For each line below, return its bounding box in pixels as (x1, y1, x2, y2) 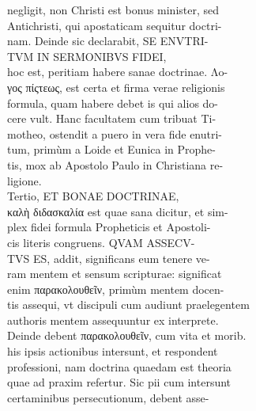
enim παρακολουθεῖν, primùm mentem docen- (7, 280, 224, 297)
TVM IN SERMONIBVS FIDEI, (7, 48, 167, 64)
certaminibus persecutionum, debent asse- (7, 389, 209, 405)
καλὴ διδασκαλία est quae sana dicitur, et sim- (7, 203, 228, 219)
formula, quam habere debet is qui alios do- (7, 94, 219, 111)
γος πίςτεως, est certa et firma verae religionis (7, 78, 225, 95)
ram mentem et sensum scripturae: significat (7, 265, 222, 282)
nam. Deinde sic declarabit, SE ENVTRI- (7, 32, 209, 49)
